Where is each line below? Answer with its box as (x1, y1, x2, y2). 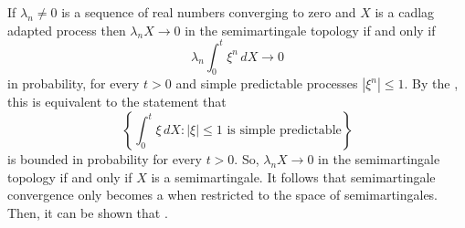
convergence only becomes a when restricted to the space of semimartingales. (7, 185, 439, 204)
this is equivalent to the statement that (7, 92, 227, 111)
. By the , (404, 74, 459, 93)
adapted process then (7, 20, 126, 39)
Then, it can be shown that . (7, 202, 168, 222)
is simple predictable (227, 124, 342, 138)
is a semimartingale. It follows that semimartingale (151, 167, 436, 186)
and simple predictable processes (175, 74, 358, 93)
